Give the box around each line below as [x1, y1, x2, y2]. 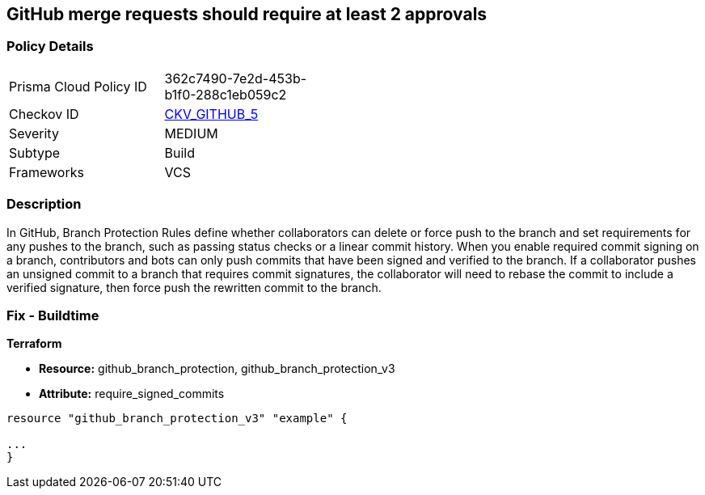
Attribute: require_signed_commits [39, 387, 225, 401]
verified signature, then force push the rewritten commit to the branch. [6, 280, 382, 294]
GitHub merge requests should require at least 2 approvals [6, 4, 488, 24]
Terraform [6, 336, 62, 351]
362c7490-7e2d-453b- [164, 70, 307, 87]
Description [6, 196, 82, 213]
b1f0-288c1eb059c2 [164, 86, 287, 103]
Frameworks [9, 163, 84, 180]
